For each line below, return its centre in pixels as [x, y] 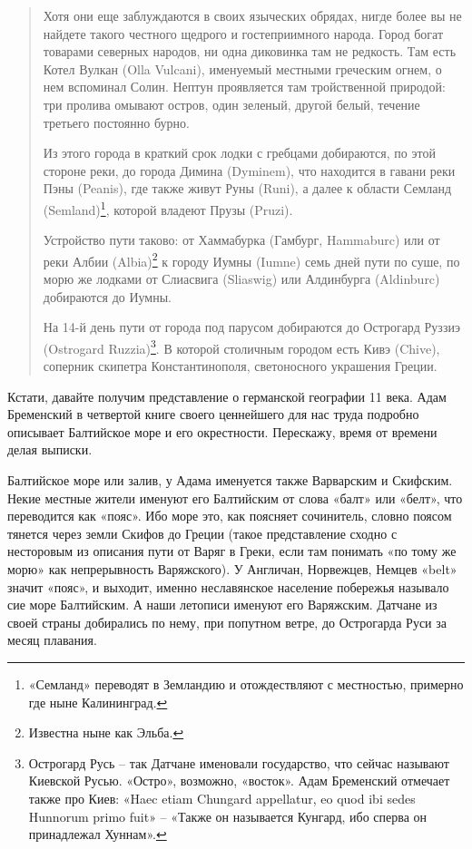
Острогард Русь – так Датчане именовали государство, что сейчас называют [239, 762]
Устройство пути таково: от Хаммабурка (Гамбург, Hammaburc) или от [241, 240]
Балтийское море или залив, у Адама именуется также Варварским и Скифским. [230, 480]
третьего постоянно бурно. [116, 122]
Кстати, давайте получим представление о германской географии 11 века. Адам [227, 396]
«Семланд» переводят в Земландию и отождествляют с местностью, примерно [246, 683]
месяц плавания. [52, 640]
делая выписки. [50, 449]
